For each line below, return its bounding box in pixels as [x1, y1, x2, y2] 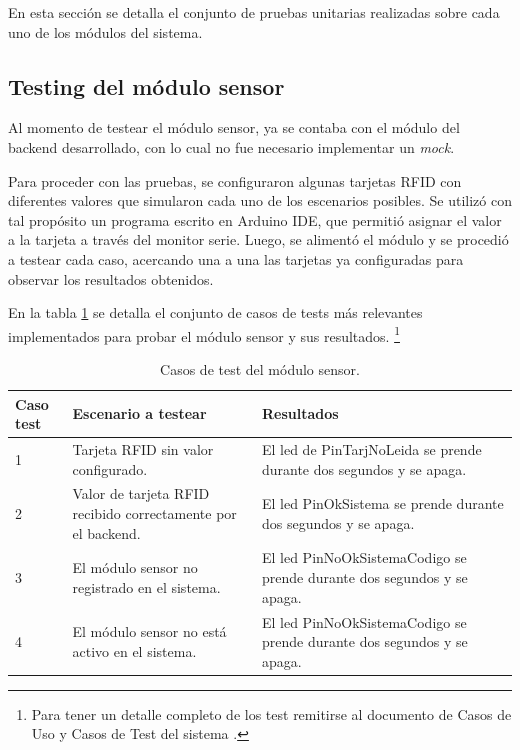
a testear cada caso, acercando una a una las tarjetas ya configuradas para [8, 248, 464, 269]
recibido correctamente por [72, 503, 237, 524]
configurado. [72, 458, 148, 479]
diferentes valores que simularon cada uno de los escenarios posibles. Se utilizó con [8, 190, 512, 211]
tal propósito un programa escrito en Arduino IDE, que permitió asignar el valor [8, 209, 502, 230]
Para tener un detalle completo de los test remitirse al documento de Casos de [31, 703, 512, 724]
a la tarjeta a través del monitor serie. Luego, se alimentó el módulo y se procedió [8, 229, 509, 250]
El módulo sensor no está [72, 621, 227, 642]
